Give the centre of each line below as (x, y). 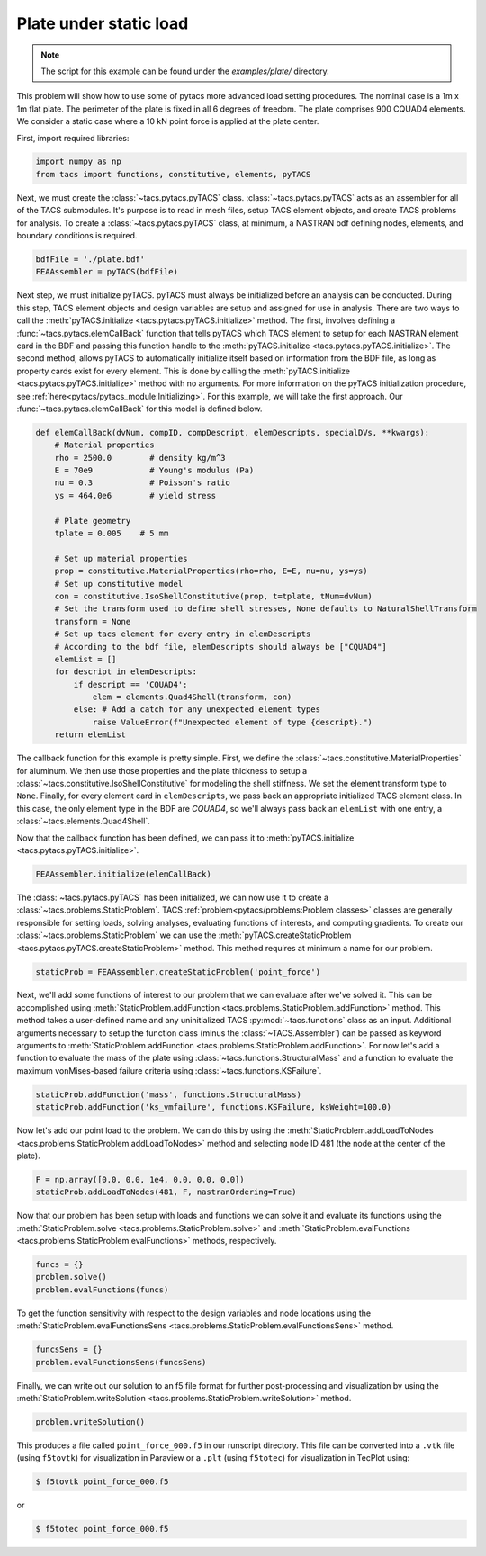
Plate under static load (103, 23)
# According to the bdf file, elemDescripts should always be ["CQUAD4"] (220, 647)
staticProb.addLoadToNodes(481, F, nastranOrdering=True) (166, 1192)
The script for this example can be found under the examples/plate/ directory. (185, 71)
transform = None (93, 621)
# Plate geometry (93, 521)
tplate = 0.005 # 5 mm (112, 534)
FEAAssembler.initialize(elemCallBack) (123, 874)
